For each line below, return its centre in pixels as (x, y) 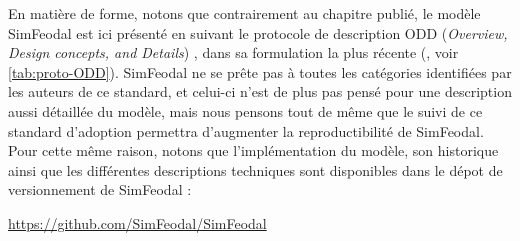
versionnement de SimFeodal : (100, 189)
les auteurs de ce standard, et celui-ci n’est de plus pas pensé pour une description (260, 91)
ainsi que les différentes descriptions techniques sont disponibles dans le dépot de (255, 169)
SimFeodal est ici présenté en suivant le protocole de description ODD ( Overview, (258, 32)
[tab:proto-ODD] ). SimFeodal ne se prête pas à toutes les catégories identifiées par (260, 71)
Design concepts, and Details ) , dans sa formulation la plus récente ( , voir (233, 52)
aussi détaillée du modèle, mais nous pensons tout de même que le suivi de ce (245, 110)
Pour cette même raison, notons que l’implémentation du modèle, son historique (253, 150)
